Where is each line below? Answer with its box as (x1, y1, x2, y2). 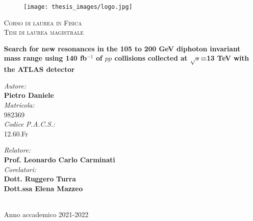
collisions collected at (114, 53, 188, 63)
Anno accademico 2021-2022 (4, 209, 89, 219)
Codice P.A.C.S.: (4, 119, 55, 129)
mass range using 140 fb (4, 53, 87, 63)
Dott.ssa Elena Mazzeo (4, 183, 83, 193)
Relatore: (4, 145, 31, 155)
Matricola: (4, 99, 35, 110)
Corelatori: (4, 164, 36, 174)
